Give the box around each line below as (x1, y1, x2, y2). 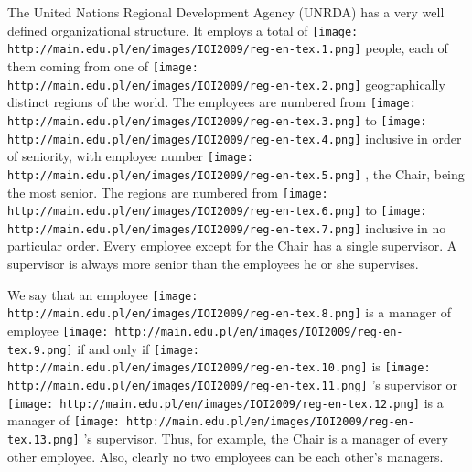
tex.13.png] (7, 433, 80, 446)
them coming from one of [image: (7, 56, 198, 75)
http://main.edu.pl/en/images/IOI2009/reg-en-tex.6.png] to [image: (7, 200, 427, 220)
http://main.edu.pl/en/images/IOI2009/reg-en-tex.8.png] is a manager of (7, 303, 452, 322)
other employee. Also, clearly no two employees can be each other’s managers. (7, 446, 444, 466)
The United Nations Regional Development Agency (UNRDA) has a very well (7, 3, 445, 21)
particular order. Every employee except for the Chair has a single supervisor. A (7, 236, 457, 255)
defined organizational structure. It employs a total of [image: (7, 20, 359, 39)
